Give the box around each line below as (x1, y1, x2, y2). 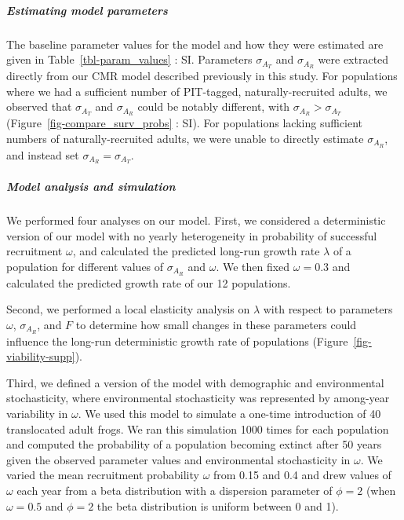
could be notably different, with (137, 98, 290, 115)
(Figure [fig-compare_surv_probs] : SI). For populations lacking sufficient (6, 115, 363, 131)
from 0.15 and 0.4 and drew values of (213, 467, 391, 483)
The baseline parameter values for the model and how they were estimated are (6, 35, 384, 52)
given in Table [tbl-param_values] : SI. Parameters (6, 51, 253, 68)
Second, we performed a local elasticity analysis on (6, 301, 250, 317)
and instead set (6, 146, 79, 163)
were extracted (318, 51, 389, 68)
